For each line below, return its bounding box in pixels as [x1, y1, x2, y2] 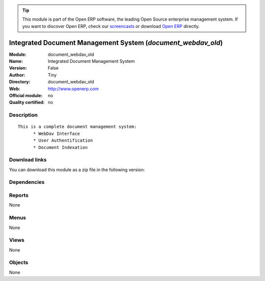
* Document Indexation [33, 145, 88, 150]
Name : [9, 58, 23, 64]
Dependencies [9, 179, 45, 186]
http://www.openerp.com [48, 86, 99, 92]
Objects [9, 259, 28, 266]
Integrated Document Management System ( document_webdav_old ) [9, 38, 223, 47]
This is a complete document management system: [18, 124, 137, 129]
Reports [9, 192, 29, 199]
